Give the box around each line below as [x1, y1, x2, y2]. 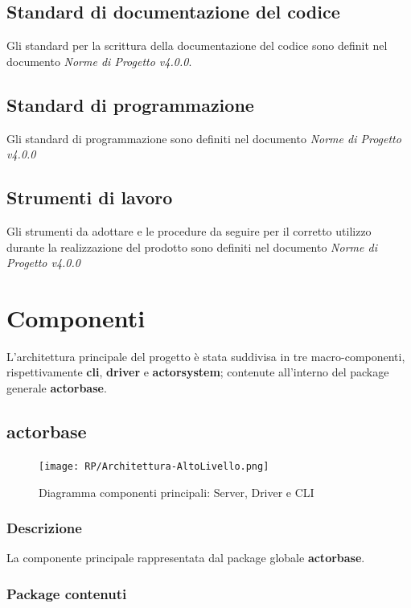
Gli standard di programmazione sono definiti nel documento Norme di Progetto [6, 129, 401, 146]
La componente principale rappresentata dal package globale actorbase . [6, 549, 365, 566]
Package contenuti [6, 583, 127, 603]
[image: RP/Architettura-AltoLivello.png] [39, 460, 269, 472]
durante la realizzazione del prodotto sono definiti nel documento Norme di [6, 238, 377, 255]
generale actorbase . [6, 380, 107, 396]
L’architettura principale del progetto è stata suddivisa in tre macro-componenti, [6, 347, 405, 364]
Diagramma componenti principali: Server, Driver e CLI [39, 483, 314, 500]
